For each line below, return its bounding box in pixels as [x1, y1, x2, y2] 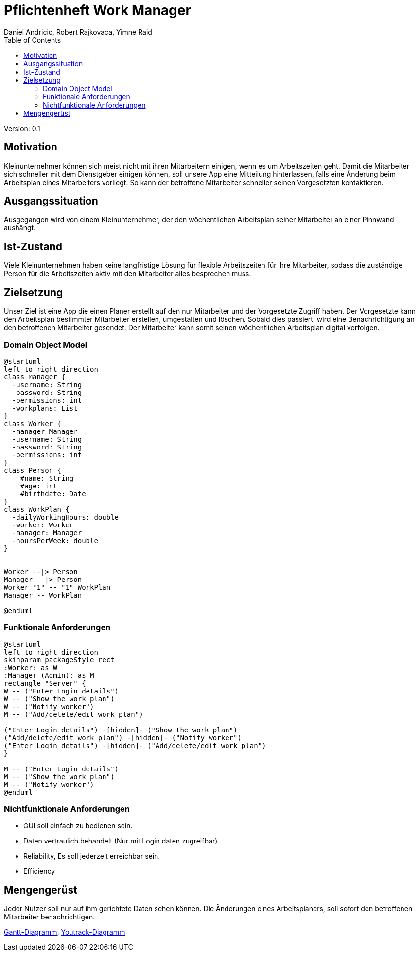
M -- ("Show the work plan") [4, 772, 115, 781]
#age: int [20, 482, 57, 490]
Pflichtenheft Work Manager [4, 2, 191, 19]
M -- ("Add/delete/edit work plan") [4, 710, 143, 718]
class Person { [4, 466, 62, 474]
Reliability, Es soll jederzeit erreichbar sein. [23, 852, 160, 861]
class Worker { [4, 419, 62, 428]
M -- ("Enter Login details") [4, 765, 119, 773]
